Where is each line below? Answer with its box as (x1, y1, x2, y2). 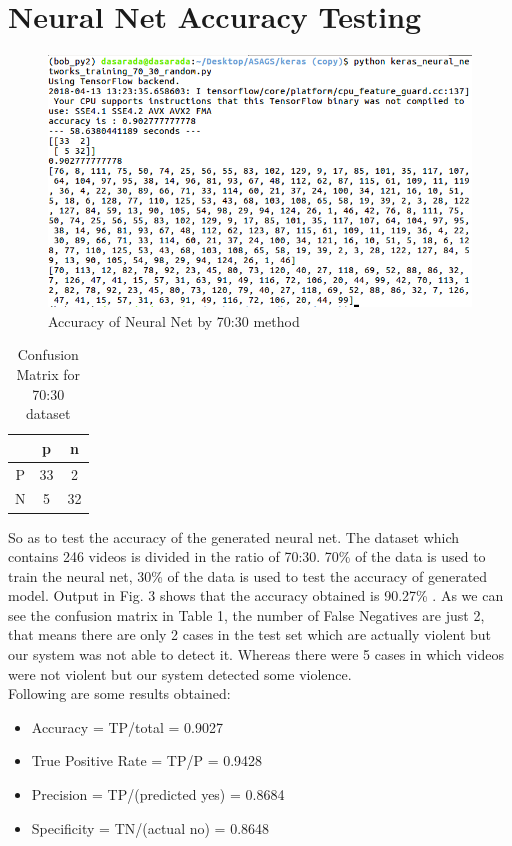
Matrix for (16, 363, 80, 384)
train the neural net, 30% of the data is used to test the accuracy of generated (8, 565, 488, 586)
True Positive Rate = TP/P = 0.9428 (31, 750, 263, 771)
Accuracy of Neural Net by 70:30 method (48, 310, 300, 331)
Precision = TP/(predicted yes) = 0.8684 (31, 784, 285, 805)
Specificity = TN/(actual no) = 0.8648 (31, 817, 270, 838)
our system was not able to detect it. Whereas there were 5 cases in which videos (8, 644, 505, 665)
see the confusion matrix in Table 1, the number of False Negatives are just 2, (8, 604, 485, 625)
